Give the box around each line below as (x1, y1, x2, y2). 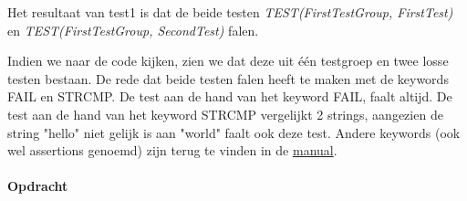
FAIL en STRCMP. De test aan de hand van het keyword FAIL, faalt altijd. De (7, 87, 452, 106)
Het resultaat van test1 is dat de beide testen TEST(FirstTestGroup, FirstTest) (7, 3, 453, 21)
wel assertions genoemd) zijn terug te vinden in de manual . (7, 141, 337, 160)
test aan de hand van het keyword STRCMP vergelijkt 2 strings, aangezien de (7, 104, 443, 123)
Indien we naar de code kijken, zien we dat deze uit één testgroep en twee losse (7, 51, 449, 70)
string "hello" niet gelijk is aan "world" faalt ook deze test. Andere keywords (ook (7, 122, 461, 142)
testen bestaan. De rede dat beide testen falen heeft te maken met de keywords (7, 69, 449, 88)
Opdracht (7, 176, 68, 196)
